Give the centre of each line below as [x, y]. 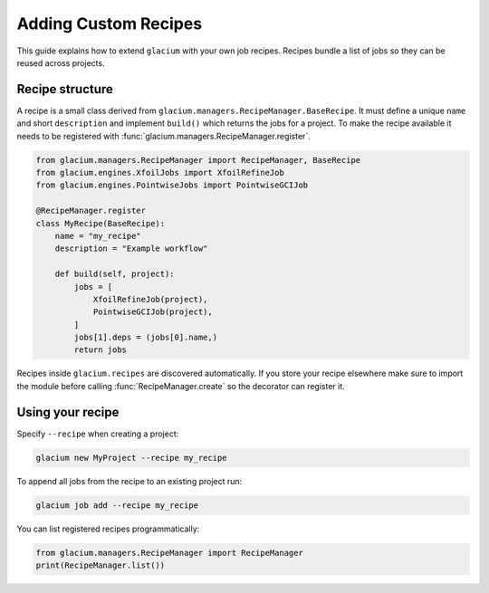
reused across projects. [61, 62]
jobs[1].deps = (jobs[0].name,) [145, 338]
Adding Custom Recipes [110, 24]
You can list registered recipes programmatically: [108, 529]
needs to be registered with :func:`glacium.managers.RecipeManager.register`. [164, 136]
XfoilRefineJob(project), [150, 299]
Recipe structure [65, 89]
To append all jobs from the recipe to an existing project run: [129, 481]
